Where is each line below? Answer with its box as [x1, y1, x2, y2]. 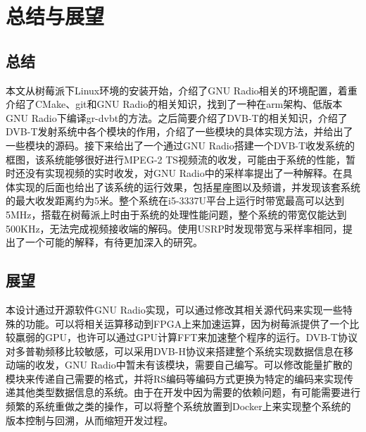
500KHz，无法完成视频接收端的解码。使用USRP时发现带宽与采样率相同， [6, 221, 343, 235]
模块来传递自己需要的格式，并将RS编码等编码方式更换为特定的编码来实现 [6, 371, 344, 385]
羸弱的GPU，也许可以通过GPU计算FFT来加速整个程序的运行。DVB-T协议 [15, 330, 358, 345]
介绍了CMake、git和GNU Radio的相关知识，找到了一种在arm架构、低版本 [6, 97, 343, 111]
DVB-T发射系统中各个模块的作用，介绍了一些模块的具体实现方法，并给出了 [6, 124, 353, 139]
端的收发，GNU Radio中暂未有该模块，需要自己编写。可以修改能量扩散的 [15, 357, 353, 372]
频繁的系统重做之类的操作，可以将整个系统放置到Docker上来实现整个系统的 [6, 399, 351, 414]
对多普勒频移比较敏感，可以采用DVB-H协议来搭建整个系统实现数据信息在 [6, 343, 343, 358]
